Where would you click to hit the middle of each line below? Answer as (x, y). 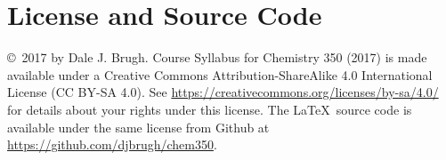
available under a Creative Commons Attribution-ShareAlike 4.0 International (220, 74)
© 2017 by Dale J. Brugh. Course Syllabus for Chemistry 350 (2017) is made (217, 57)
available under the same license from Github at (138, 127)
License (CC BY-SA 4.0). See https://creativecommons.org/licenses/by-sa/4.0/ (223, 92)
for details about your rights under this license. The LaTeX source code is (210, 109)
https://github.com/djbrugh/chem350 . (112, 144)
